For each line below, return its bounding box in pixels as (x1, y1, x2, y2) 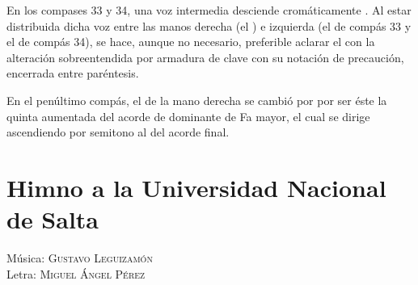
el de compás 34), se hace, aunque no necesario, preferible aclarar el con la (6, 33, 375, 50)
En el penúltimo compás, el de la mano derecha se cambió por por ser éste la (6, 91, 387, 108)
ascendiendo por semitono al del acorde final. (6, 124, 230, 140)
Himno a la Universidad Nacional (6, 170, 386, 203)
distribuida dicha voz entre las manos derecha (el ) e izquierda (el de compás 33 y (6, 17, 412, 34)
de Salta (6, 203, 99, 236)
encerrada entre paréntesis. (6, 65, 139, 82)
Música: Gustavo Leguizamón (6, 249, 153, 266)
